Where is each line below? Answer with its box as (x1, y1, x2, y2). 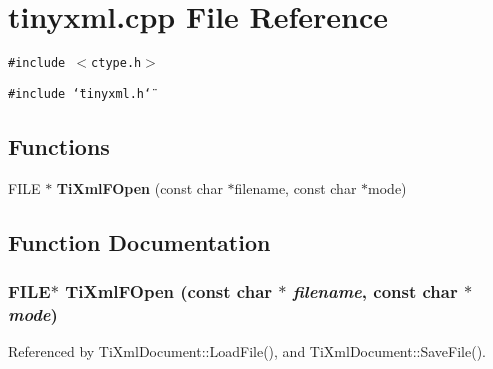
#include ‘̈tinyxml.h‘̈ (8, 86, 152, 101)
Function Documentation (8, 226, 271, 257)
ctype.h (91, 56, 142, 71)
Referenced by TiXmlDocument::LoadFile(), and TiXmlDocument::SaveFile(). (8, 341, 487, 362)
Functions (8, 130, 110, 161)
